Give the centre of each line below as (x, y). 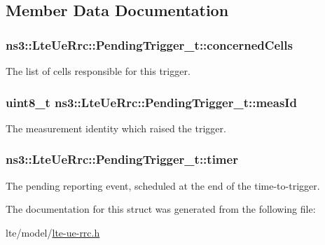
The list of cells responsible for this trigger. (98, 71)
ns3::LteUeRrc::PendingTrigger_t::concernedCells (149, 44)
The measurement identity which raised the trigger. (116, 128)
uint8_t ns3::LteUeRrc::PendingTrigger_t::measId (151, 102)
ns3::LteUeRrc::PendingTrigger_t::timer (122, 159)
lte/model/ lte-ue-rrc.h (53, 232)
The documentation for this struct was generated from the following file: (161, 209)
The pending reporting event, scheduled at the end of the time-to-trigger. (163, 185)
